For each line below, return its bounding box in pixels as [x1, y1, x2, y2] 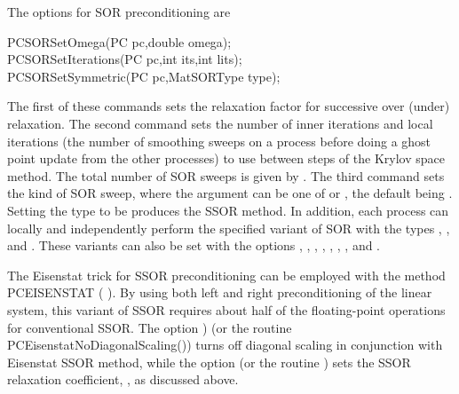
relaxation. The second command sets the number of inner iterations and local [7, 114, 433, 132]
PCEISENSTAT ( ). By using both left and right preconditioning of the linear [7, 283, 432, 302]
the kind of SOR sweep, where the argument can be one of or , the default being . [7, 184, 453, 202]
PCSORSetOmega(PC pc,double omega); [7, 32, 232, 51]
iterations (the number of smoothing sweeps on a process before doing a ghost [7, 131, 431, 150]
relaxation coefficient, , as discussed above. [7, 370, 239, 389]
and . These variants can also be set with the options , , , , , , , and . [7, 236, 380, 255]
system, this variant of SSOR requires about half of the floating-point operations [7, 300, 446, 319]
